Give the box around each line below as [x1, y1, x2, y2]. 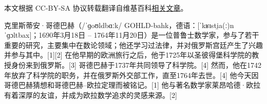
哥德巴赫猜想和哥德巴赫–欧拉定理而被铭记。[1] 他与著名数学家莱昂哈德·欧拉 [4, 80, 261, 90]
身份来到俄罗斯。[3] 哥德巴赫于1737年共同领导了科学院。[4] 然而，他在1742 [11, 59, 261, 70]
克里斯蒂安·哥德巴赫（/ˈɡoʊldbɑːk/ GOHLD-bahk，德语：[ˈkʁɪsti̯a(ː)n [4, 19, 234, 30]
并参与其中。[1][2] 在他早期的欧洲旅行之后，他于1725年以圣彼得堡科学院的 [4, 49, 252, 60]
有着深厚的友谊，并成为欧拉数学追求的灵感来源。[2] [4, 89, 177, 100]
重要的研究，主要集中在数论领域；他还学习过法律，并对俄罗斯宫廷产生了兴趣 [4, 39, 263, 50]
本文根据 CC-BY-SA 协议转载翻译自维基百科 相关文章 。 [4, 3, 188, 13]
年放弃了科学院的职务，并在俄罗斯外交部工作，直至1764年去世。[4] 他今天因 [4, 69, 259, 80]
